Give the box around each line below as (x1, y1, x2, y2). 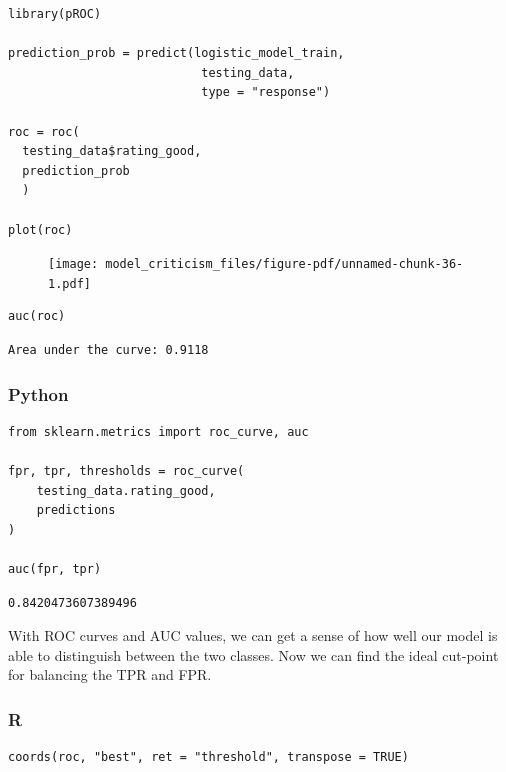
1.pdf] (48, 276, 91, 291)
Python (8, 381, 69, 406)
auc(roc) (8, 309, 66, 324)
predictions (36, 503, 116, 518)
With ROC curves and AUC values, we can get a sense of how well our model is (8, 625, 498, 646)
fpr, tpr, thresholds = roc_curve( (8, 464, 245, 479)
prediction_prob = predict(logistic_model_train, (8, 46, 345, 61)
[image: (48, 257, 99, 272)
